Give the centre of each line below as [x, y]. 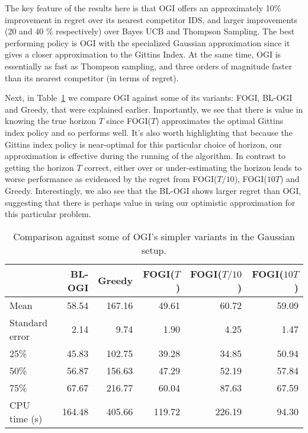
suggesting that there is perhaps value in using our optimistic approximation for [150, 202]
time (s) [26, 418]
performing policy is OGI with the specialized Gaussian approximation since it [147, 42]
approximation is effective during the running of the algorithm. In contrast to [145, 156]
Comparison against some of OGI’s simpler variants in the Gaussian [154, 236]
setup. [154, 250]
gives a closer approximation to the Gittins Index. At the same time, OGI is [143, 54]
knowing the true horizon [51, 121]
